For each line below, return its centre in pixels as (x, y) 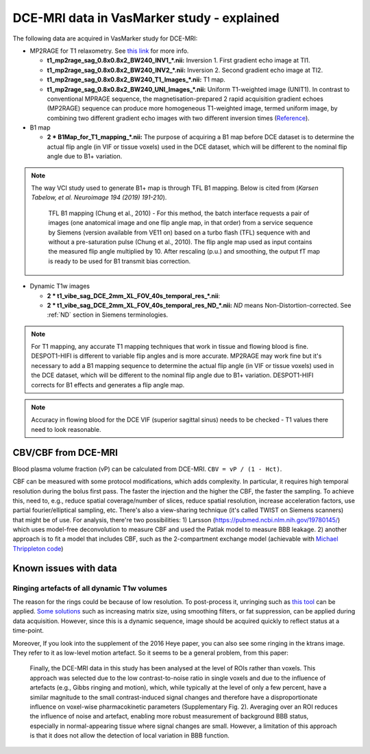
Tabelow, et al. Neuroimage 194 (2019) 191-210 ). (99, 197)
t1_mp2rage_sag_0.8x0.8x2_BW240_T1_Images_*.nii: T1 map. (136, 80)
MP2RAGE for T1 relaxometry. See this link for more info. (109, 51)
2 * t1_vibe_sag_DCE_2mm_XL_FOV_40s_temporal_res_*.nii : (134, 295)
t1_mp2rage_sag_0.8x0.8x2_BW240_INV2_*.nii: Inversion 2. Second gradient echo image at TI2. (185, 70)
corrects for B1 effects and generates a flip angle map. (108, 385)
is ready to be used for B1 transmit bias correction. (120, 261)
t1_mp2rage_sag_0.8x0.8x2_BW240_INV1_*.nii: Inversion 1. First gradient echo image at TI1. (178, 60)
